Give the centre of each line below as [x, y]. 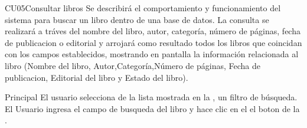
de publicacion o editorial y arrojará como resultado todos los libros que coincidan [153, 42]
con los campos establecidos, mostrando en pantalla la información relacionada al [152, 54]
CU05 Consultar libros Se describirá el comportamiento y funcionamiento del [143, 8]
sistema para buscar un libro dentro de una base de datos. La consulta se [137, 19]
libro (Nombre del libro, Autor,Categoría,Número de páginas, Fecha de [133, 65]
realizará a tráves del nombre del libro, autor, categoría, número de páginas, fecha [153, 31]
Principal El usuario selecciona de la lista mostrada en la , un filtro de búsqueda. [151, 97]
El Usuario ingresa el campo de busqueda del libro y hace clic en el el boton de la [152, 108]
